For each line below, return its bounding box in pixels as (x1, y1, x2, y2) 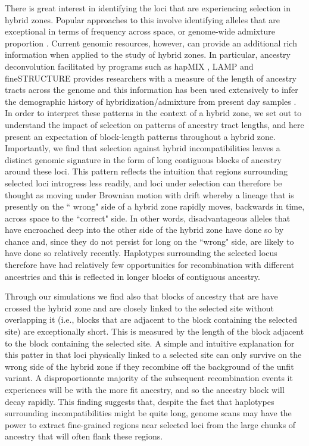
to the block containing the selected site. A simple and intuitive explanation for (5, 336, 295, 349)
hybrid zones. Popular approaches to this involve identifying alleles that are (5, 13, 280, 26)
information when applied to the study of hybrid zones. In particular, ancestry (5, 48, 291, 61)
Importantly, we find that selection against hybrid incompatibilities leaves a (5, 142, 280, 154)
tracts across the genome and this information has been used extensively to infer (5, 83, 298, 96)
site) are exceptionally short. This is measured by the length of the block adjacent (5, 325, 304, 338)
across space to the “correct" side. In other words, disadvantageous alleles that (5, 211, 291, 224)
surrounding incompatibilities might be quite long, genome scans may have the (5, 407, 292, 419)
